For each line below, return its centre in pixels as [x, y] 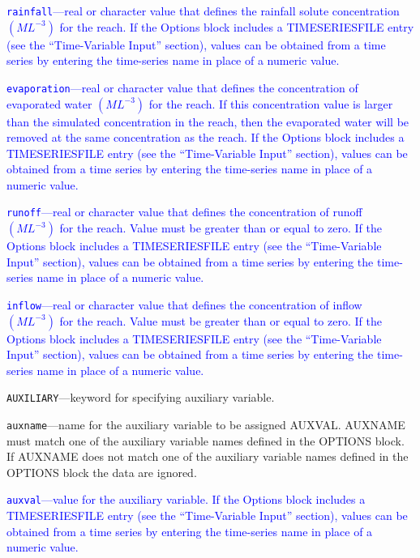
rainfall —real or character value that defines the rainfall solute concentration [203, 11]
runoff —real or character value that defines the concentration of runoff [184, 212]
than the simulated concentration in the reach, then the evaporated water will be [208, 121]
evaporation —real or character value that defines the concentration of [182, 87]
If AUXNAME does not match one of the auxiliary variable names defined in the [208, 456]
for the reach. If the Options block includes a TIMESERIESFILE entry [237, 26]
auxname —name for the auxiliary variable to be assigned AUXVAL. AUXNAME [206, 424]
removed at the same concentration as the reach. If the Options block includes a [206, 137]
